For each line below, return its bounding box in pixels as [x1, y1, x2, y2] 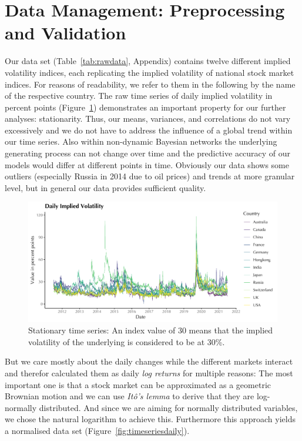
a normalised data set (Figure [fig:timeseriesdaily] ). [5, 424, 190, 436]
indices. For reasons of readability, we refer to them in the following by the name [5, 78, 296, 90]
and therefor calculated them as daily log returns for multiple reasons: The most [5, 366, 293, 379]
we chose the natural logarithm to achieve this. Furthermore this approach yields [5, 413, 296, 425]
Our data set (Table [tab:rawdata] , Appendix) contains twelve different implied [5, 55, 291, 67]
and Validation [5, 21, 126, 45]
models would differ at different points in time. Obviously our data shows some [5, 158, 289, 171]
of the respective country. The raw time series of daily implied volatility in [5, 89, 273, 102]
